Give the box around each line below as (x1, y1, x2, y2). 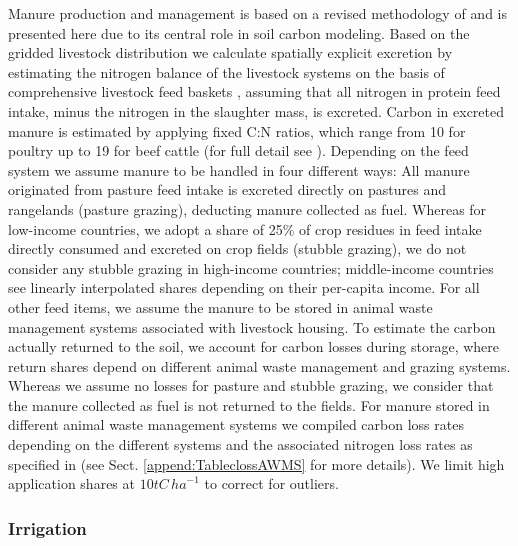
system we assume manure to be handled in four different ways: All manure (8, 159, 470, 180)
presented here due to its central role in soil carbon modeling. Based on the (8, 22, 470, 43)
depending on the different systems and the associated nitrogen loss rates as (8, 434, 473, 455)
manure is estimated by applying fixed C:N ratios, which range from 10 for (8, 120, 466, 141)
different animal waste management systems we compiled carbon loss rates (8, 414, 464, 435)
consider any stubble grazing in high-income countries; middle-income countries (8, 257, 494, 278)
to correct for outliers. (204, 473, 339, 494)
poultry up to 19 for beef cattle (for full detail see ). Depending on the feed (8, 140, 469, 161)
